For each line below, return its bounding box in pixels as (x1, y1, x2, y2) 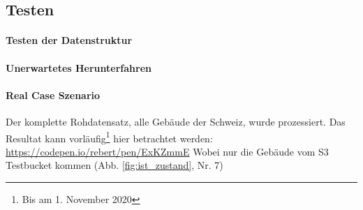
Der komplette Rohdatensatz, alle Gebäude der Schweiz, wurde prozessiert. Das (6, 114, 346, 128)
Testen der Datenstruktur (6, 33, 133, 47)
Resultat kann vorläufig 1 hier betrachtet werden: (6, 128, 213, 145)
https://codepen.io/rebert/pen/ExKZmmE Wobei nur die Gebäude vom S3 (6, 144, 329, 158)
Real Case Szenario (6, 87, 101, 102)
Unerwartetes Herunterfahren (6, 60, 151, 75)
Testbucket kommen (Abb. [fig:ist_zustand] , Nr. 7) (6, 158, 223, 172)
